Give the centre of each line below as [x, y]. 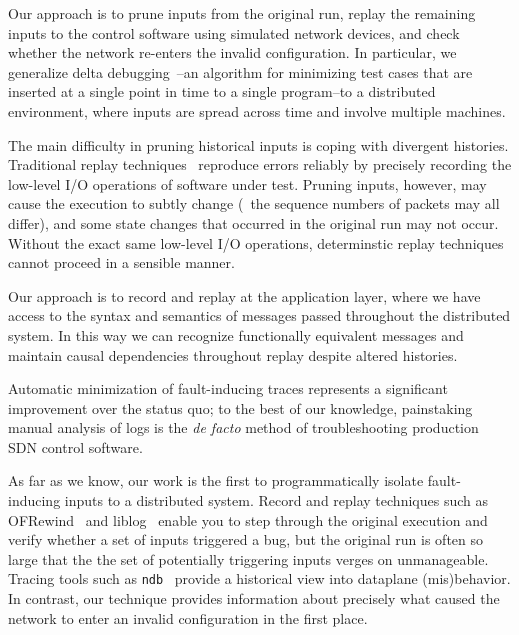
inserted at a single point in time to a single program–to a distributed [222, 91]
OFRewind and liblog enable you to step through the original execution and [248, 519]
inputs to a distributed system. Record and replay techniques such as [276, 500]
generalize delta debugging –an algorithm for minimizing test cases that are [240, 71]
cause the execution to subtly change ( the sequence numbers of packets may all [254, 203]
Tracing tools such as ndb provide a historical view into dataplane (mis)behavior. [259, 578]
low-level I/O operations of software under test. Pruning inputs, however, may [247, 183]
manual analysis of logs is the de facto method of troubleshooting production [243, 427]
